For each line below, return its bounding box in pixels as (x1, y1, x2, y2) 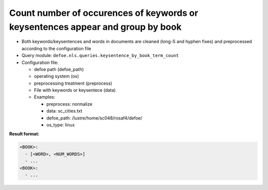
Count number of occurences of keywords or (9, 7, 199, 18)
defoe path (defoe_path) (34, 66, 84, 72)
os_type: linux (46, 122, 75, 128)
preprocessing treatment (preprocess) (34, 80, 113, 86)
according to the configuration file (21, 45, 91, 52)
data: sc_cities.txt (46, 108, 82, 114)
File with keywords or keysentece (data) (34, 87, 116, 93)
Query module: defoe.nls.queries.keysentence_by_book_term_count (21, 53, 179, 59)
